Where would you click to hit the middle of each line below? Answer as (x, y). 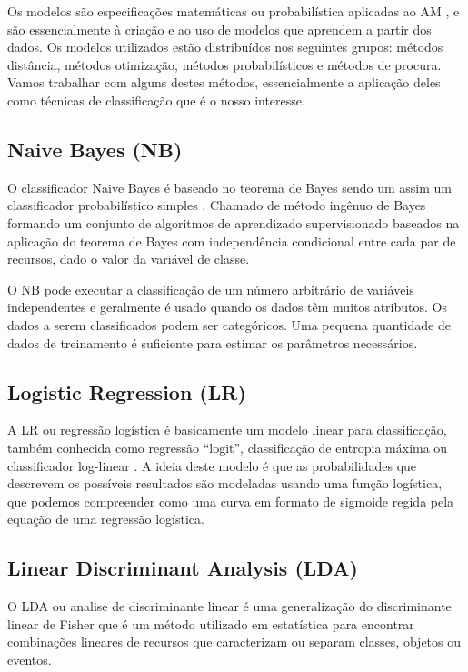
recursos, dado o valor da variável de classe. (129, 259)
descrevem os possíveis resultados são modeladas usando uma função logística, (225, 483)
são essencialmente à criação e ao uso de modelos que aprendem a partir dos (219, 29)
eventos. (30, 659)
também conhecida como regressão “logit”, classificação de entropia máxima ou (228, 447)
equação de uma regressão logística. (106, 519)
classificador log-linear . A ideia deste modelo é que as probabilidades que (212, 465)
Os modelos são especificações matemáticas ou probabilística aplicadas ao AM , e (234, 11)
